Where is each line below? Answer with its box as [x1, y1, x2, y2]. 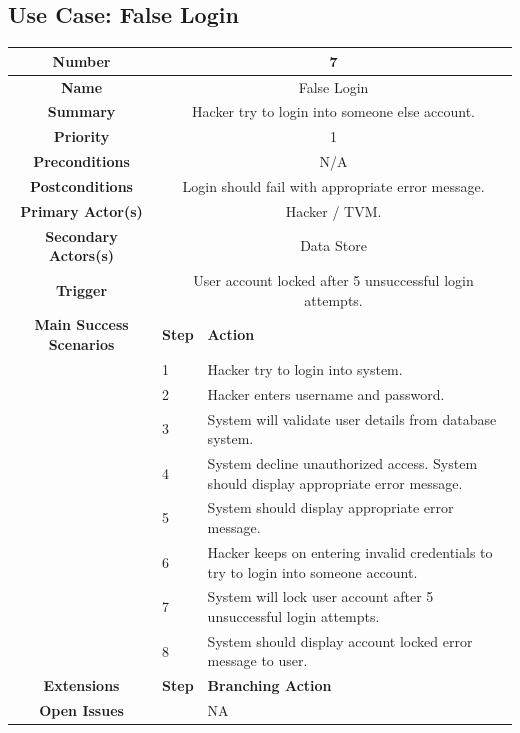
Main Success [34, 314, 129, 335]
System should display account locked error [207, 630, 473, 651]
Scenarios [48, 334, 115, 355]
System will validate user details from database [207, 408, 497, 429]
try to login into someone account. [207, 561, 418, 582]
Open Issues [39, 700, 124, 721]
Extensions [43, 675, 120, 696]
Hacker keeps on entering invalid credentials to [207, 541, 493, 562]
